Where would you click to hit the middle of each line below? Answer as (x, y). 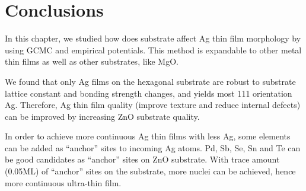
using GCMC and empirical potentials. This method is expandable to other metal (153, 50)
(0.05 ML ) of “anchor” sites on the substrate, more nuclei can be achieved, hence (150, 171)
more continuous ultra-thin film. (63, 182)
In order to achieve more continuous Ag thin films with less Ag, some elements (148, 136)
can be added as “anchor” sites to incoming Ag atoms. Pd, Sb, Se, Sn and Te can (153, 147)
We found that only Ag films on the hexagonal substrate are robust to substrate (150, 81)
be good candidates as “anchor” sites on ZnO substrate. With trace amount (142, 159)
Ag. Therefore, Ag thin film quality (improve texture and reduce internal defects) (153, 105)
